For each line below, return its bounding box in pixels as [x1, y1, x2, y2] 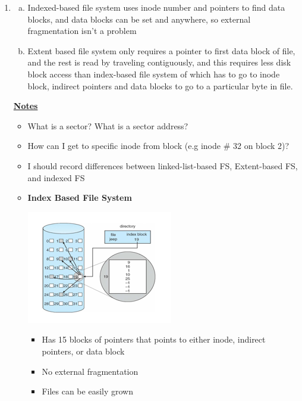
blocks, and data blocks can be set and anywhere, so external [27, 13, 251, 25]
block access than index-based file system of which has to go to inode [27, 67, 280, 80]
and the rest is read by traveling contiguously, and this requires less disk [27, 56, 291, 69]
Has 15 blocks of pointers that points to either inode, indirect [42, 333, 266, 346]
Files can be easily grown [42, 385, 133, 397]
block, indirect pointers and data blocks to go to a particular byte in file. [27, 79, 293, 92]
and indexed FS [27, 171, 85, 184]
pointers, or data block [42, 344, 125, 357]
